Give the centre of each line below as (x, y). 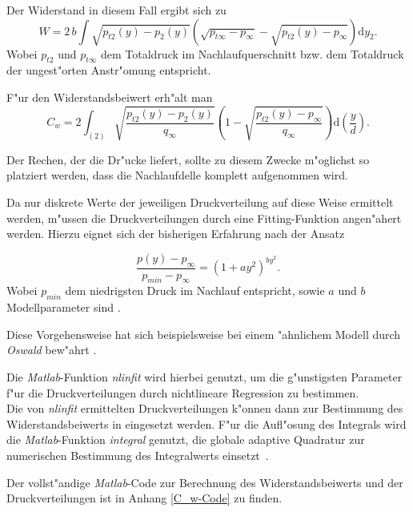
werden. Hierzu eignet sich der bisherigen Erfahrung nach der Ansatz (176, 234)
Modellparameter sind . (64, 307)
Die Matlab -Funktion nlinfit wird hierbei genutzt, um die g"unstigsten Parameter (204, 377)
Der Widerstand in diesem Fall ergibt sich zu (116, 10)
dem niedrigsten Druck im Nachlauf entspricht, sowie (195, 290)
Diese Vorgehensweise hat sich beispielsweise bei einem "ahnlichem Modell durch (204, 334)
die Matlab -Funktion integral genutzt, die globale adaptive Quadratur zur (186, 439)
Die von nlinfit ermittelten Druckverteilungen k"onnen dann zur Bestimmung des (205, 408)
